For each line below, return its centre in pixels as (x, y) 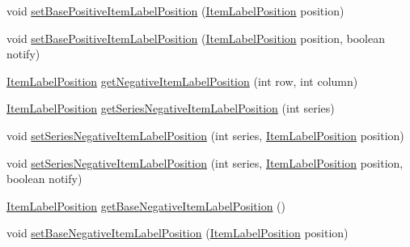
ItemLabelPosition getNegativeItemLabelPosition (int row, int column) (182, 81)
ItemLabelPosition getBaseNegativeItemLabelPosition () (146, 205)
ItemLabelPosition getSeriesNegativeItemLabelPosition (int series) (171, 108)
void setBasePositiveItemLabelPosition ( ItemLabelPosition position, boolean (196, 38)
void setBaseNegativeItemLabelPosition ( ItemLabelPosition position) (178, 233)
